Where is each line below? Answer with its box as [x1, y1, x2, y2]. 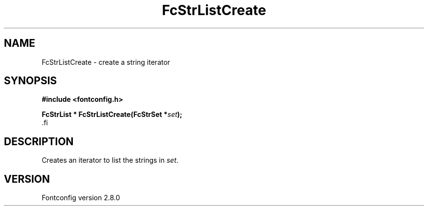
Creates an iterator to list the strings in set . [42, 156, 179, 165]
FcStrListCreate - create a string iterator [42, 57, 171, 66]
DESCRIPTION [4, 135, 74, 148]
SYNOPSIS [4, 75, 57, 87]
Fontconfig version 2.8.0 [42, 193, 120, 202]
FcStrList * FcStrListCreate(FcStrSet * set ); [42, 110, 182, 119]
